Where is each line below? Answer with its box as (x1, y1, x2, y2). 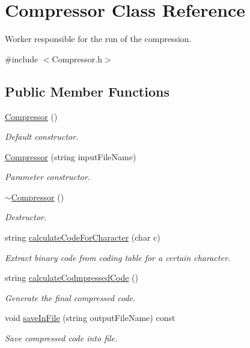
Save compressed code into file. (5, 332, 118, 344)
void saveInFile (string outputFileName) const (5, 311, 175, 324)
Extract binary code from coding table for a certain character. (5, 251, 231, 263)
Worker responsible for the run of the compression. (5, 32, 192, 45)
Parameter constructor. (5, 170, 90, 183)
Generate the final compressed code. (5, 291, 136, 304)
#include (5, 52, 38, 65)
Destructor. (5, 211, 47, 223)
